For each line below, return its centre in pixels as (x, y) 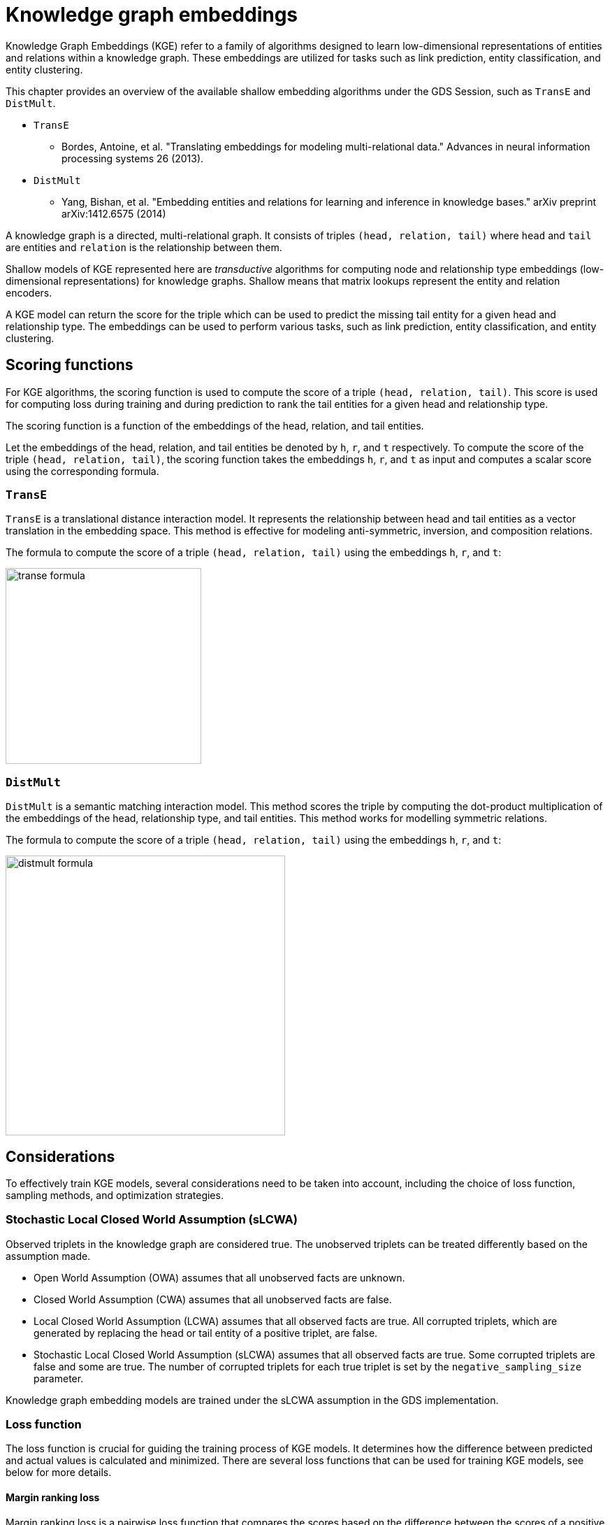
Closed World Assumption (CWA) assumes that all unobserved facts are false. (213, 1299)
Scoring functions (70, 365)
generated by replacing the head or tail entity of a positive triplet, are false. (206, 1333)
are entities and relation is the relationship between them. (144, 247)
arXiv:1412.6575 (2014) (114, 213)
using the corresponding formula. (82, 471)
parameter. (59, 1378)
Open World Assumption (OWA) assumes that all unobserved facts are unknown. (219, 1277)
